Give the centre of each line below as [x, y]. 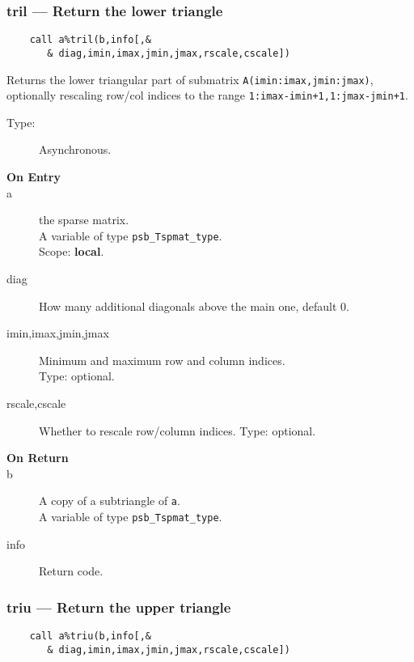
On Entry [34, 177]
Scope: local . [72, 251]
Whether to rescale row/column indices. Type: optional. [177, 430]
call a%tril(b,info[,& [90, 40]
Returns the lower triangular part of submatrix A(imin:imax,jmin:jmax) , [190, 79]
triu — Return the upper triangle [119, 607]
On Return [38, 458]
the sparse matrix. [84, 220]
